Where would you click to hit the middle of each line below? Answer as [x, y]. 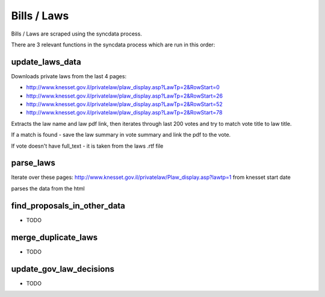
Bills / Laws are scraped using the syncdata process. [77, 34]
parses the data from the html [48, 188]
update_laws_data [46, 62]
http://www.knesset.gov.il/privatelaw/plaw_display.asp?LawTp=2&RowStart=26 [124, 96]
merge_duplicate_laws [54, 237]
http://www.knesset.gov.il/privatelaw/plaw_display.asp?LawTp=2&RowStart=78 [124, 113]
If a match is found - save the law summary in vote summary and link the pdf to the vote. [121, 135]
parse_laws [33, 163]
